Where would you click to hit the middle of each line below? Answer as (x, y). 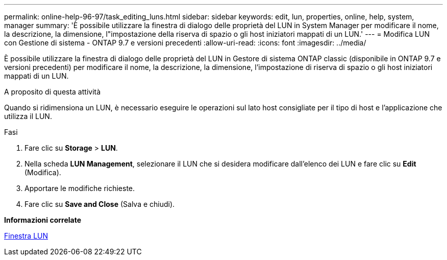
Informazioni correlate (43, 220)
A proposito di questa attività (53, 92)
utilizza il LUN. (28, 116)
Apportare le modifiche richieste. (80, 188)
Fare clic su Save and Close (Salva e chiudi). (100, 204)
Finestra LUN (26, 236)
